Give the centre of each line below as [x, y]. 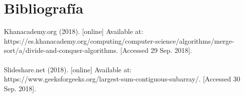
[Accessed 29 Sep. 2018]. [156, 50]
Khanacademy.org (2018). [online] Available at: [74, 31]
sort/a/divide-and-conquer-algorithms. [61, 50]
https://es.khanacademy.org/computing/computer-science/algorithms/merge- [119, 40]
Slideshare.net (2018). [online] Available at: [68, 69]
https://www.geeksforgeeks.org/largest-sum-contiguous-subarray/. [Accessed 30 [122, 79]
